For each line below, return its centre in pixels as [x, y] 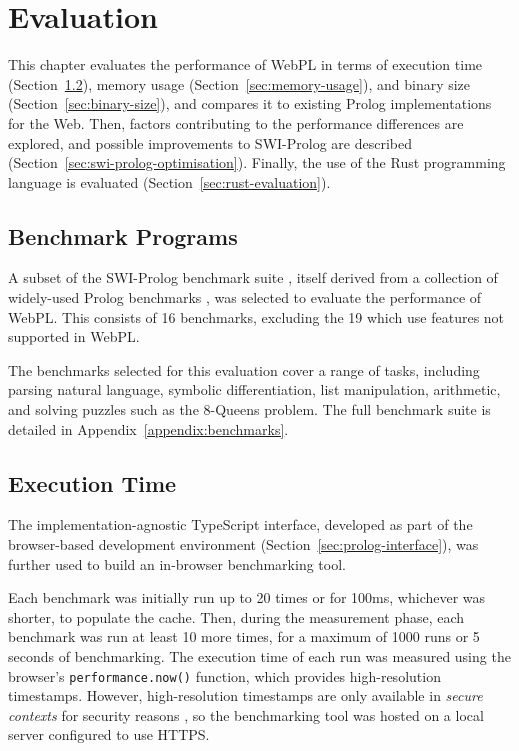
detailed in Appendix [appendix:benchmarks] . [148, 428]
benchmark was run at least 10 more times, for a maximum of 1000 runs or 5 [244, 636]
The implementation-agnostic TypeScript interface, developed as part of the [240, 524]
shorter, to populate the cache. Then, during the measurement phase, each [236, 616]
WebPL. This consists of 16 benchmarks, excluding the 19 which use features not [256, 316]
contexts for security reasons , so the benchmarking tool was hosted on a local [246, 714]
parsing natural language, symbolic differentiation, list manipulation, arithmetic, [254, 389]
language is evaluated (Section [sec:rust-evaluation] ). [169, 181]
